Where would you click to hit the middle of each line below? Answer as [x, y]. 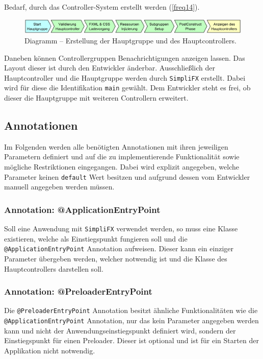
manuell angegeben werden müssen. [59, 187]
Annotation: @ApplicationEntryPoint [82, 209]
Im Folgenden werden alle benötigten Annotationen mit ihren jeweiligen [116, 146]
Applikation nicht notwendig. [50, 350]
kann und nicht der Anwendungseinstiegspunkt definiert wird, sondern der [120, 330]
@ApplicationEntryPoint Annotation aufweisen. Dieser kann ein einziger [119, 248]
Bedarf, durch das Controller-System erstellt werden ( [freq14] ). [102, 7]
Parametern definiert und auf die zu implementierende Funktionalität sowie [122, 157]
